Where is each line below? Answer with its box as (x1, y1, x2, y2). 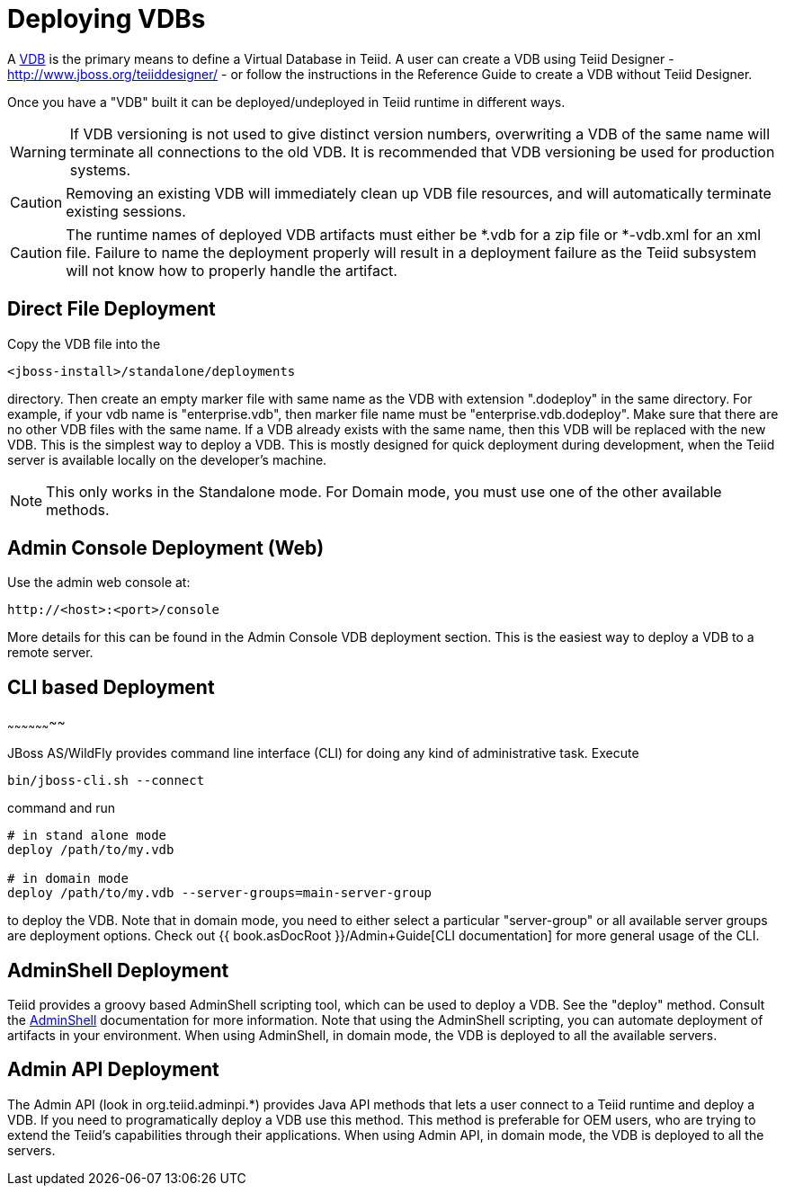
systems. (69, 160, 131, 179)
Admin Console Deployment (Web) (7, 537, 325, 560)
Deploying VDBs (7, 4, 206, 34)
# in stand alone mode (7, 828, 167, 843)
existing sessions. (66, 201, 186, 220)
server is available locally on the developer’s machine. (7, 451, 327, 467)
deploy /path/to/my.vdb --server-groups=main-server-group (7, 886, 433, 901)
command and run (7, 800, 116, 816)
